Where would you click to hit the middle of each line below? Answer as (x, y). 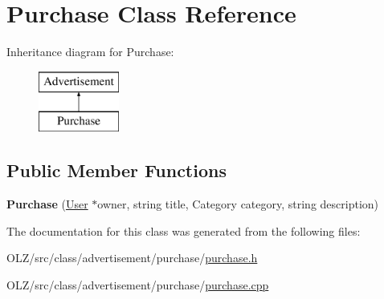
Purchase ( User (47, 204)
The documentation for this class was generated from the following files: (184, 230)
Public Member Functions (116, 170)
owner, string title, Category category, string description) (238, 204)
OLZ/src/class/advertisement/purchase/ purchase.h (132, 258)
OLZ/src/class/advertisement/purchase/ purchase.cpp (138, 284)
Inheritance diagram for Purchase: (90, 52)
